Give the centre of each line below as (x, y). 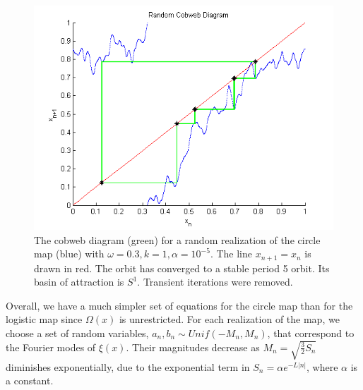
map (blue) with (69, 254)
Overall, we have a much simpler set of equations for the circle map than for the (179, 305)
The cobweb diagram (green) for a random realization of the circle (177, 239)
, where (322, 366)
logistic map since (44, 319)
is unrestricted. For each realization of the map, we (229, 319)
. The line (231, 254)
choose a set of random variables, (77, 333)
